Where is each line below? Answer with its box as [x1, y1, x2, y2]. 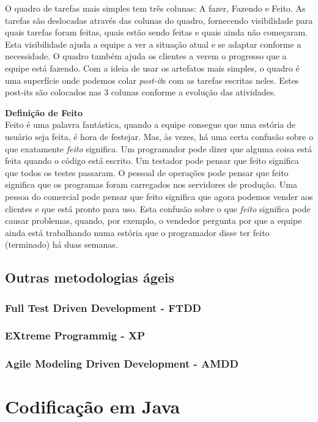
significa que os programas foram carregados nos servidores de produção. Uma [5, 178, 297, 191]
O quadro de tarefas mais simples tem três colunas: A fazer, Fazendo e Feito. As [5, 2, 306, 14]
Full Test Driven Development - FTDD [5, 300, 201, 315]
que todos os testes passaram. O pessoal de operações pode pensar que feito [5, 166, 289, 179]
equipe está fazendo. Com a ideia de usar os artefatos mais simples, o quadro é [5, 61, 300, 74]
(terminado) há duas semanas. [5, 238, 118, 251]
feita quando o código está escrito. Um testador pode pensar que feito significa [5, 154, 299, 167]
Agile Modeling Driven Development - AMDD [5, 356, 239, 371]
